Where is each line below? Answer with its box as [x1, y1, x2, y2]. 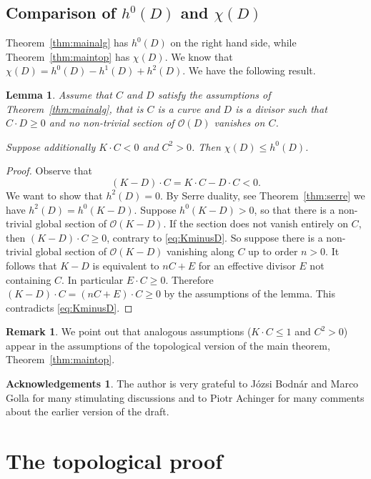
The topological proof [6, 446, 223, 475]
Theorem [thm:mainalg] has [6, 35, 129, 50]
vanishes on [214, 115, 265, 130]
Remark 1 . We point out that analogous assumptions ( [6, 324, 252, 339]
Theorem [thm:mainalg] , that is [6, 101, 144, 116]
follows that [6, 257, 57, 272]
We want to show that [6, 187, 103, 202]
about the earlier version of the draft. [6, 404, 169, 419]
